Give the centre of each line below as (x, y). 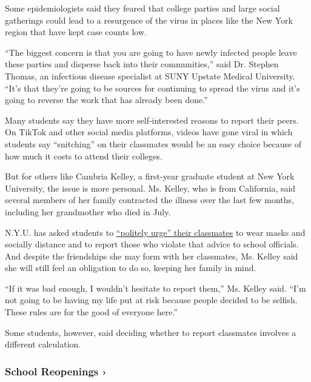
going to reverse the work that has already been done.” (106, 100)
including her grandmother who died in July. (88, 211)
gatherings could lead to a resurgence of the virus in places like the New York (149, 20)
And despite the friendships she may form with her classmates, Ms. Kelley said (152, 256)
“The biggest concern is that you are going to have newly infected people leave (151, 52)
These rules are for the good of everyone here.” (91, 312)
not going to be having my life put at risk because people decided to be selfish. (151, 300)
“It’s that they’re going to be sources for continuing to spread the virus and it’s (152, 88)
